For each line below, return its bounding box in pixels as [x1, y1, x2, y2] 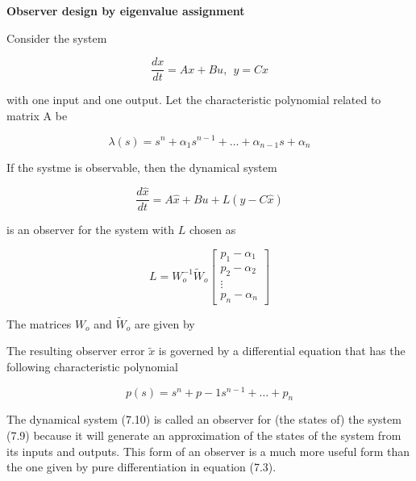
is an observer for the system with [6, 221, 175, 238]
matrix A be [6, 107, 68, 123]
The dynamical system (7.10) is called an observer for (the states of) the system [6, 411, 401, 428]
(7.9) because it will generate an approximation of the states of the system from [6, 426, 401, 443]
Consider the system [6, 29, 107, 46]
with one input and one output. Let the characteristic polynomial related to [6, 91, 381, 108]
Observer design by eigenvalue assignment [6, 2, 245, 19]
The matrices [6, 315, 72, 332]
